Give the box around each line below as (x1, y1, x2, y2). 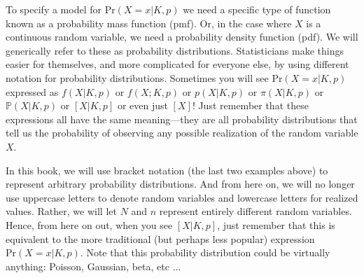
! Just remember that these (192, 98, 309, 113)
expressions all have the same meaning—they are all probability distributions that (6, 111, 358, 126)
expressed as (6, 84, 59, 99)
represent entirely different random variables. (159, 204, 352, 218)
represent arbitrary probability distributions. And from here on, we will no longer (6, 176, 355, 191)
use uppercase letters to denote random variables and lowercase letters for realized (6, 190, 358, 204)
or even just (117, 98, 168, 113)
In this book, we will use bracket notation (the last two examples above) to (6, 162, 328, 177)
